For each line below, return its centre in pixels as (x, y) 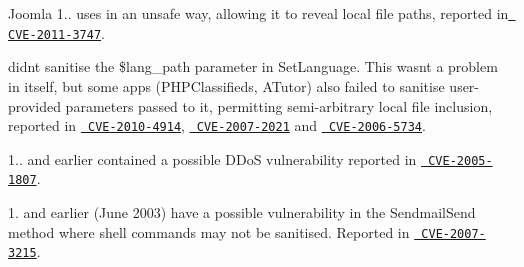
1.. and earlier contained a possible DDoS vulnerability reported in (212, 158)
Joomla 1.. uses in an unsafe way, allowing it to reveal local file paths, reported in (258, 13)
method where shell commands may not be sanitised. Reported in (209, 231)
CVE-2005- (460, 160)
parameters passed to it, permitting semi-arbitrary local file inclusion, (279, 105)
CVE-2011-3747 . (56, 32)
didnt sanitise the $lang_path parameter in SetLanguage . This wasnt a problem (253, 66)
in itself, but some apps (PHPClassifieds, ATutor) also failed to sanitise (226, 85)
